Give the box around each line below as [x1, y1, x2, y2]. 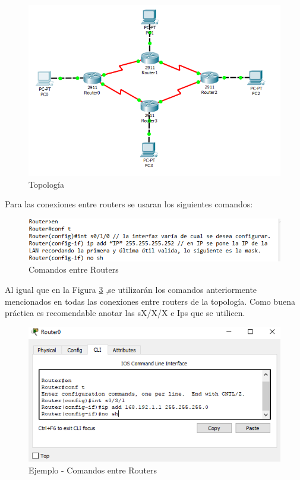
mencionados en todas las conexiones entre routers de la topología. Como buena [5, 295, 295, 307]
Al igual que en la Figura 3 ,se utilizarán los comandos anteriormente [5, 283, 257, 295]
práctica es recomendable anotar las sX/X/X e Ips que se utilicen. [5, 307, 245, 319]
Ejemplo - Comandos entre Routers [29, 463, 157, 476]
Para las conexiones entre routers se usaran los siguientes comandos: [5, 198, 253, 210]
